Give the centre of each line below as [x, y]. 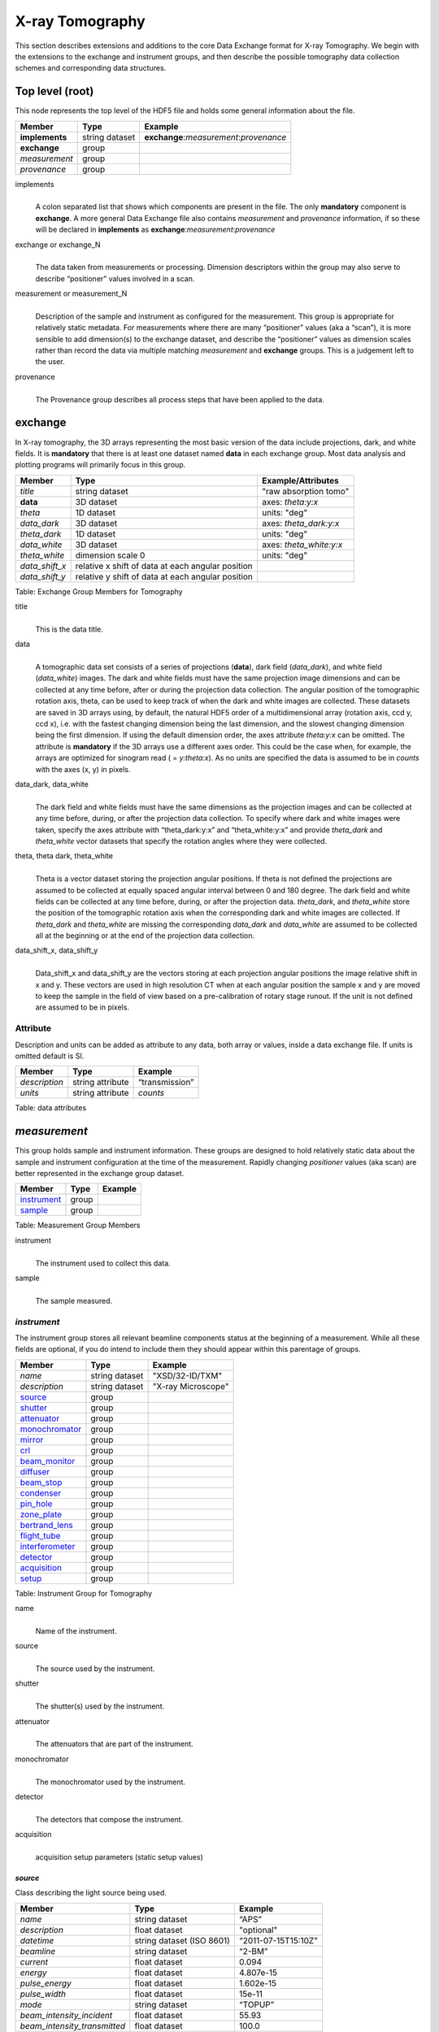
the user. [50, 362]
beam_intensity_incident [66, 2015]
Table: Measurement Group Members [78, 1225]
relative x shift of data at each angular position [164, 566]
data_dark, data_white [52, 784]
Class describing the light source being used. [91, 1893]
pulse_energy [46, 1983]
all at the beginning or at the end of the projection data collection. [145, 936]
